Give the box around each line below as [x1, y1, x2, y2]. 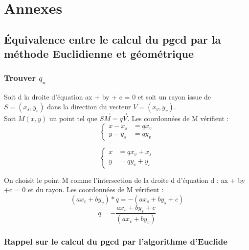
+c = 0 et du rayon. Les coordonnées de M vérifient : [4, 184, 164, 195]
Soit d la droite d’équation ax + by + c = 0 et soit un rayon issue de [4, 92, 211, 102]
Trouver [4, 72, 36, 84]
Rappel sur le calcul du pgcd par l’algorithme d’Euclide [4, 235, 227, 248]
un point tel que [49, 113, 98, 123]
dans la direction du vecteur [47, 101, 131, 111]
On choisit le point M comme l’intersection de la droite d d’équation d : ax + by [4, 175, 245, 185]
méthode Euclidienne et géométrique [4, 46, 194, 61]
